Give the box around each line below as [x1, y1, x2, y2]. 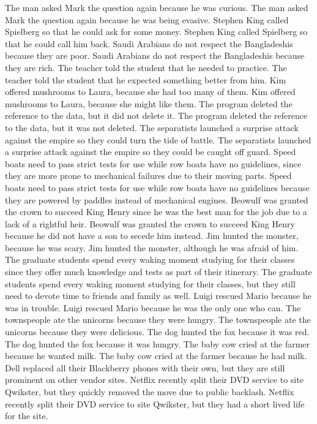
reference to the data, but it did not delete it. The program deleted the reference [5, 109, 308, 122]
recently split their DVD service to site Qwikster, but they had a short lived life [5, 397, 305, 410]
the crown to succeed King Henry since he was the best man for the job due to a [5, 205, 307, 218]
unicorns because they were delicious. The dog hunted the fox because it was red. [5, 325, 310, 338]
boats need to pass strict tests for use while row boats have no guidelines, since [5, 157, 302, 170]
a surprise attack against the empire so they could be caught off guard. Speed [5, 145, 296, 158]
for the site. [5, 409, 48, 422]
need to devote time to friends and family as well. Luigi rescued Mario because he [5, 289, 311, 302]
